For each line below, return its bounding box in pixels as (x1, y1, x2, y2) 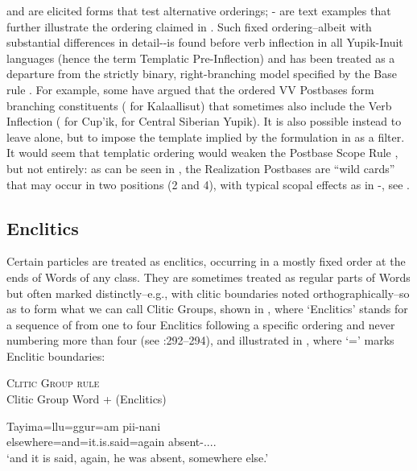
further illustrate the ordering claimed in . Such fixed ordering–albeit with (6, 18, 372, 35)
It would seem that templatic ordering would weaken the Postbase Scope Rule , (6, 144, 398, 161)
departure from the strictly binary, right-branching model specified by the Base (6, 65, 397, 82)
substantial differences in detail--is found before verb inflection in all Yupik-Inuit (6, 34, 403, 51)
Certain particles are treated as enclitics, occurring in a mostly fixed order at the (6, 253, 406, 270)
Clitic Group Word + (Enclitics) (6, 390, 167, 407)
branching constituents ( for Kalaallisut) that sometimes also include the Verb (6, 97, 392, 114)
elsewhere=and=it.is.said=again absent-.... (6, 433, 217, 450)
